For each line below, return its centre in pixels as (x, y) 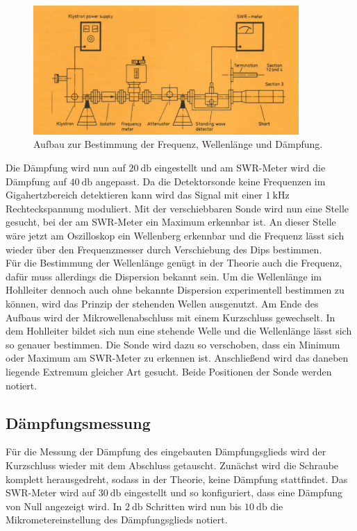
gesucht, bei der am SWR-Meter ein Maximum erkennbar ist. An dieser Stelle (171, 222)
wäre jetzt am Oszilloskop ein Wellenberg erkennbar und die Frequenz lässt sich (175, 236)
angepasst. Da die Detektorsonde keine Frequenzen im (210, 181)
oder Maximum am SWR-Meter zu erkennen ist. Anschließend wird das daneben (177, 358)
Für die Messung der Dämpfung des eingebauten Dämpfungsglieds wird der (166, 452)
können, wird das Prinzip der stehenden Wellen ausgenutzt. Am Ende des (162, 303)
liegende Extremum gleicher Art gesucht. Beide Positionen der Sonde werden (169, 371)
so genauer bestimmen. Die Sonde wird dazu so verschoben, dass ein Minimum (173, 344)
